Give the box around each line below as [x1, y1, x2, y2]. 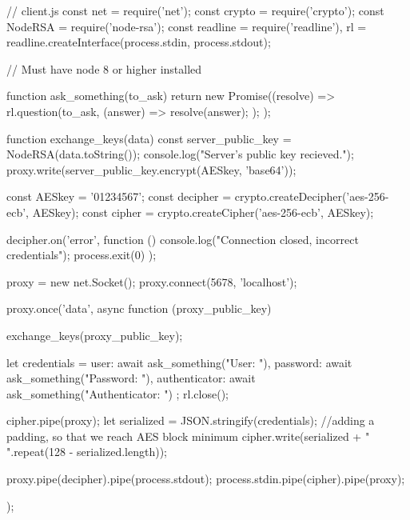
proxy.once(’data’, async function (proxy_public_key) [6, 300, 272, 317]
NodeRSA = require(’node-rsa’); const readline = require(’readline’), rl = [6, 18, 367, 34]
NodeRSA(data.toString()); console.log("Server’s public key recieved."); [6, 146, 354, 162]
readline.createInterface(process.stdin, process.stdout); [6, 34, 271, 50]
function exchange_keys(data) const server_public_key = [6, 130, 292, 146]
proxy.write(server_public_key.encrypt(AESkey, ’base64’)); [6, 161, 297, 178]
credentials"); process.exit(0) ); [6, 246, 157, 263]
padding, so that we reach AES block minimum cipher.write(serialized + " [6, 427, 370, 444]
